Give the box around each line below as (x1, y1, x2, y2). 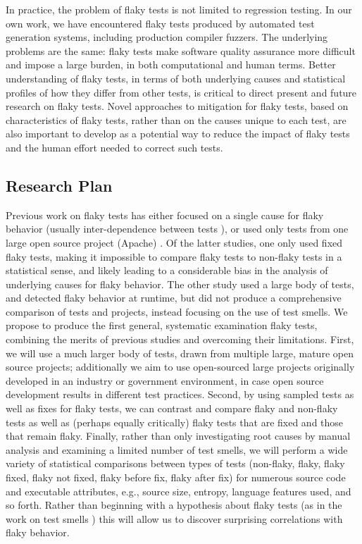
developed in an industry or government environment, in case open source (6, 373, 324, 388)
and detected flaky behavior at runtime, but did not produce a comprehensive (6, 290, 342, 305)
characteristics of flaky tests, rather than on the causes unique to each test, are (6, 112, 347, 127)
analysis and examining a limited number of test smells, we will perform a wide (6, 442, 348, 457)
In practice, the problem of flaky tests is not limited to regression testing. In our (6, 2, 352, 16)
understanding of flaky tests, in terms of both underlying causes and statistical (6, 70, 346, 85)
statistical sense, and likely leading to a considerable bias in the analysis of (6, 263, 328, 278)
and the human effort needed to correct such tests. (6, 140, 223, 154)
